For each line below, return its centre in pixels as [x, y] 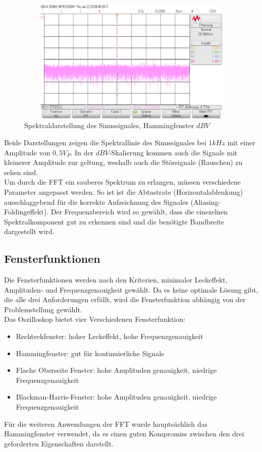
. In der [82, 152]
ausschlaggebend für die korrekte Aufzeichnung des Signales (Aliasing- [113, 202]
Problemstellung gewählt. [43, 309]
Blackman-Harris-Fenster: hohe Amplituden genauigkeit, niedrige [116, 397]
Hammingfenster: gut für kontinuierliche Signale [90, 353]
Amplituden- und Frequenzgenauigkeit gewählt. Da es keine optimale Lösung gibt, [131, 289]
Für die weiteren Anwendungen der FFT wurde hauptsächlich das [106, 423]
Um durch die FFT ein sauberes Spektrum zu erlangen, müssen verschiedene [122, 182]
